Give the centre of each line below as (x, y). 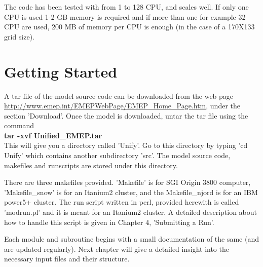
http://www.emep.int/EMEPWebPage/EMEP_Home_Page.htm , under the (122, 106)
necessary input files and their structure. (67, 259)
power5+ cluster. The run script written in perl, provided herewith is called (122, 202)
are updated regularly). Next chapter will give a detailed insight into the (117, 249)
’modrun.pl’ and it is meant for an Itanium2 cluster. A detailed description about (130, 212)
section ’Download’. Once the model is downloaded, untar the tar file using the (126, 115)
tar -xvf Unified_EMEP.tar (53, 135)
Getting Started (61, 71)
